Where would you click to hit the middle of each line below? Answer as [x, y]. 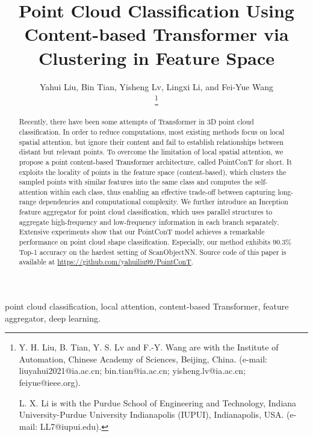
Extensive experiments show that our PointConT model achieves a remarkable [142, 232]
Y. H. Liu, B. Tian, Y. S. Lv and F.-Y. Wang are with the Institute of [149, 347]
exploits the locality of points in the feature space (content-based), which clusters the [153, 172]
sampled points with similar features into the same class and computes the [136, 182]
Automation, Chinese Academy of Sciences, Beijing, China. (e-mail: [143, 359]
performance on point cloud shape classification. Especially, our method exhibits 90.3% [155, 242]
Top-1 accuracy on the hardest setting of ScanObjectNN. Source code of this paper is [153, 252]
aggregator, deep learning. [53, 318]
